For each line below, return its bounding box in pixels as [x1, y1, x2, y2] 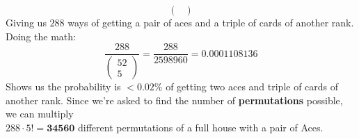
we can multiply [6, 106, 74, 121]
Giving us [6, 15, 47, 29]
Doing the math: [6, 28, 76, 43]
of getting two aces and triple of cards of [166, 79, 339, 94]
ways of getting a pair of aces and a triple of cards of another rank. [67, 15, 354, 29]
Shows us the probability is [6, 79, 121, 94]
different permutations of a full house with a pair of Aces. [78, 120, 324, 134]
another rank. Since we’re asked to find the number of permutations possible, [6, 92, 343, 107]
